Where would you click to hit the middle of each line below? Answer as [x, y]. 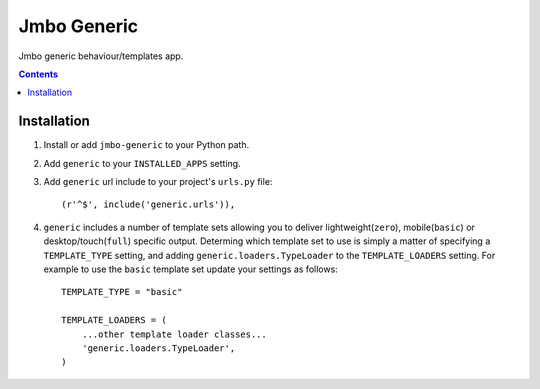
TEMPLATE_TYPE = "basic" [122, 292]
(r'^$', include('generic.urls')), [148, 204]
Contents [38, 74]
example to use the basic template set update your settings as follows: [191, 269]
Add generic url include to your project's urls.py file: [158, 182]
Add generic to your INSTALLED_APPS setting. [142, 163]
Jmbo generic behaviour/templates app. [101, 56]
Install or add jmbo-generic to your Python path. [146, 145]
